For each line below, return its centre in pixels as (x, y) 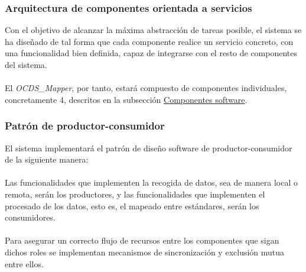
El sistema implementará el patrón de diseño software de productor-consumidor (149, 148)
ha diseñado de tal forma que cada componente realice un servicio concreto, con (149, 41)
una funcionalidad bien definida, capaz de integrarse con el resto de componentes (151, 53)
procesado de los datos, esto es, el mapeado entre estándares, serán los (132, 205)
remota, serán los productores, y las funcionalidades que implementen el (135, 194)
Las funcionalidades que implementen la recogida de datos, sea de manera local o (151, 182)
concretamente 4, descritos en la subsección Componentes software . (126, 99)
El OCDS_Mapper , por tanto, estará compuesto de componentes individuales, (146, 88)
